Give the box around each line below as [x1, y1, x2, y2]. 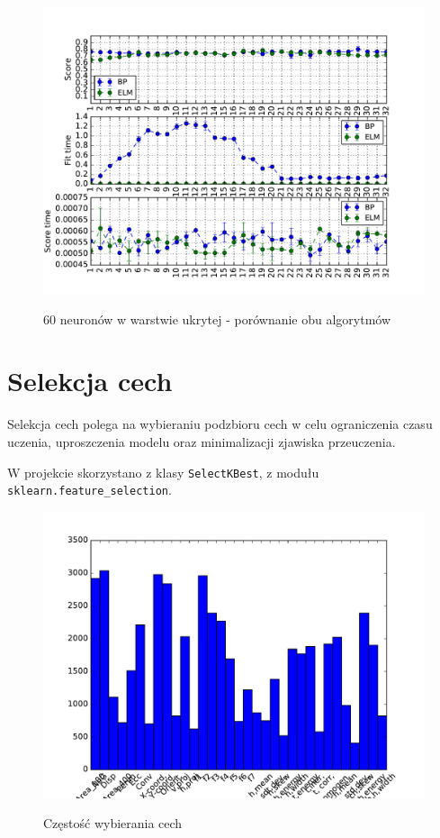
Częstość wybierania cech [43, 814, 183, 833]
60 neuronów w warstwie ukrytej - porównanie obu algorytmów [43, 309, 391, 328]
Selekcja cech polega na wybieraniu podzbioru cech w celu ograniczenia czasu [7, 414, 433, 433]
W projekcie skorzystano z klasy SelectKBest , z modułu [7, 462, 319, 481]
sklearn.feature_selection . [7, 480, 172, 499]
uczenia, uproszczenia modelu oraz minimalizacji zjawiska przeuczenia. [7, 432, 396, 451]
